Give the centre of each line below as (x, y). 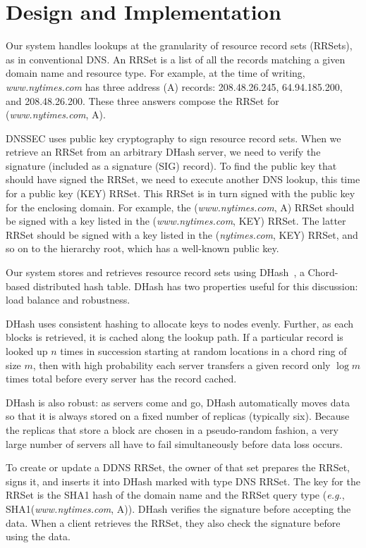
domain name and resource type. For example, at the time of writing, (155, 73)
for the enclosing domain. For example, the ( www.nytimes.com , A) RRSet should (180, 207)
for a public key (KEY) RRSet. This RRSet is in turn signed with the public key (181, 193)
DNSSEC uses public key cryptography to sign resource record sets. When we (173, 138)
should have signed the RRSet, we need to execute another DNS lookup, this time (183, 179)
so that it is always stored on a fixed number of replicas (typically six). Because (178, 416)
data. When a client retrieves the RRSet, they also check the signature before (173, 522)
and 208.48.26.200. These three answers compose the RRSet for (142, 100)
